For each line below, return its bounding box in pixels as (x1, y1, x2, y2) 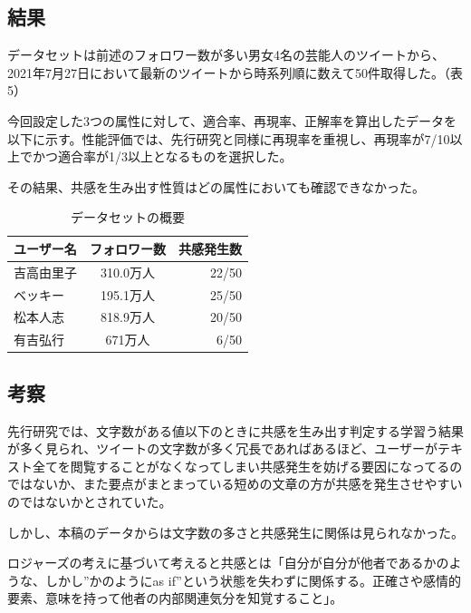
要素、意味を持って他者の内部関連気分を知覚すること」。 (7, 589, 343, 608)
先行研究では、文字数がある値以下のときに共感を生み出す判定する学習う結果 (7, 421, 464, 440)
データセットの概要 (71, 208, 185, 227)
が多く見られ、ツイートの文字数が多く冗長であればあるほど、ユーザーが (7, 439, 438, 458)
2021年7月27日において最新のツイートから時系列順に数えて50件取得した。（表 (7, 63, 463, 82)
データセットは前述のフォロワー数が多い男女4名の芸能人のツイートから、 (7, 45, 445, 64)
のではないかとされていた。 (7, 492, 172, 511)
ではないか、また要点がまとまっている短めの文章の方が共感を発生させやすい (7, 474, 463, 493)
